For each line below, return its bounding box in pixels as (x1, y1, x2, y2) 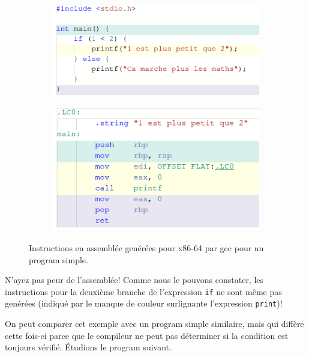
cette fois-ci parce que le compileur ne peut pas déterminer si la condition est (5, 329, 289, 341)
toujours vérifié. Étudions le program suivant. (5, 341, 172, 353)
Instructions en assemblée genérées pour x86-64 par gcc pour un (29, 241, 264, 254)
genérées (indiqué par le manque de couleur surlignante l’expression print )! (5, 297, 283, 310)
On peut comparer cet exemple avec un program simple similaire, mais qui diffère (5, 317, 304, 330)
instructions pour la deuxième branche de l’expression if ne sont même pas (5, 285, 282, 297)
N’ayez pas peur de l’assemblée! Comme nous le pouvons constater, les (5, 273, 264, 286)
